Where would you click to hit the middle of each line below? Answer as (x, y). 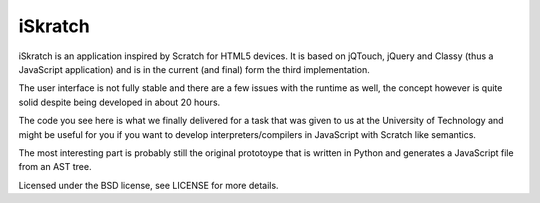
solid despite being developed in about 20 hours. (119, 102)
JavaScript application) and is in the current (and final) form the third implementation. (194, 69)
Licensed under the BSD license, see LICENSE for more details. (148, 185)
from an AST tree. (55, 167)
